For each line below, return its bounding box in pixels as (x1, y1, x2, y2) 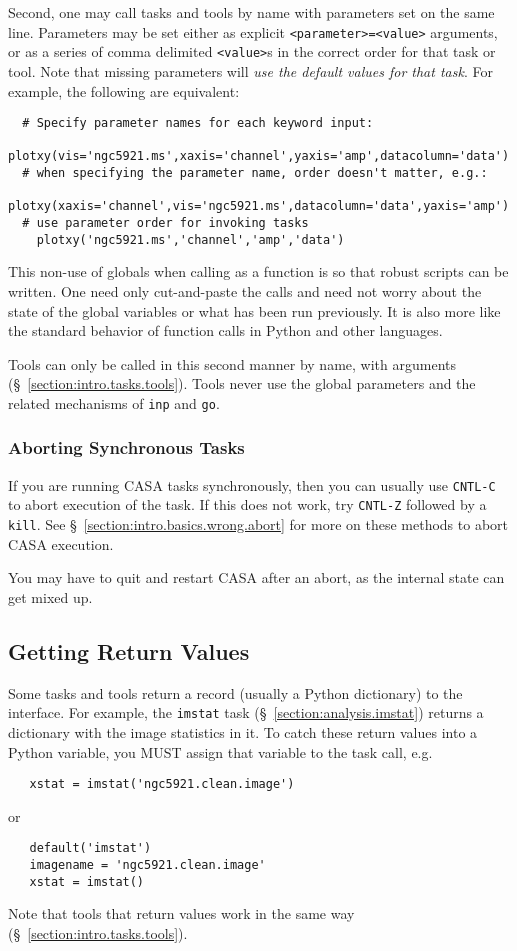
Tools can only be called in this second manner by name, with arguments (8, 353, 456, 374)
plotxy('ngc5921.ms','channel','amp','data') (36, 232, 345, 247)
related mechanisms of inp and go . (8, 392, 220, 413)
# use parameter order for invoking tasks (22, 216, 309, 231)
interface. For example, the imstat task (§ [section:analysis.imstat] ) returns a (8, 702, 484, 723)
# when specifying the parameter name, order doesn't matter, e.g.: (22, 166, 488, 181)
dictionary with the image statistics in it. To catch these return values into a (8, 721, 478, 742)
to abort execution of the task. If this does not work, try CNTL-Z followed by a (8, 494, 487, 515)
